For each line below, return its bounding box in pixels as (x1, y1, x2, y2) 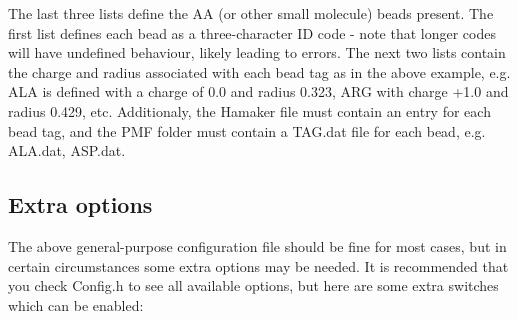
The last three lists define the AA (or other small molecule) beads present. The (8, 3, 494, 23)
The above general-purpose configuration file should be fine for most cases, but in (8, 235, 507, 256)
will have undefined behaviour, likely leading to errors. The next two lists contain (8, 42, 506, 63)
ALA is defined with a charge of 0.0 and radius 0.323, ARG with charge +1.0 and (8, 81, 509, 102)
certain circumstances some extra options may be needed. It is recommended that (8, 255, 509, 276)
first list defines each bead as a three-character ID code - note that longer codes (8, 22, 496, 43)
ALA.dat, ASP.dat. (8, 140, 126, 161)
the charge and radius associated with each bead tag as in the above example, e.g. (8, 61, 511, 82)
